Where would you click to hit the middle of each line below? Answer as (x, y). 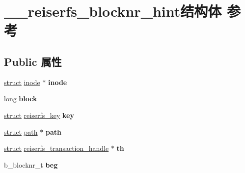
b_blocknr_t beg (31, 164)
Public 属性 (33, 61)
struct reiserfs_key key (39, 115)
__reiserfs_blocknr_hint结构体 (113, 11)
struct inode (22, 82)
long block (21, 99)
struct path (21, 131)
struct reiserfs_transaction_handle (56, 148)
